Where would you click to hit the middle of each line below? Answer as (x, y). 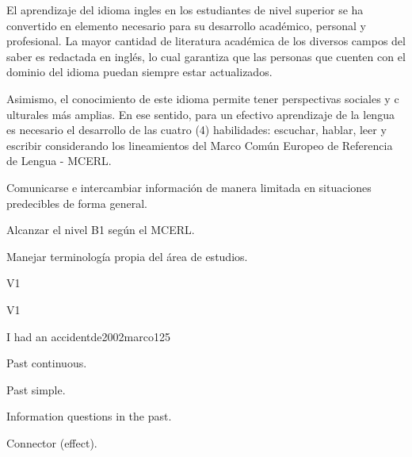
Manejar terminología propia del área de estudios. (127, 256)
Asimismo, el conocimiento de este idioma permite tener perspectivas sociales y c (203, 98)
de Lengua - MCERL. (59, 161)
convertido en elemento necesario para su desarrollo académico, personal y (186, 25)
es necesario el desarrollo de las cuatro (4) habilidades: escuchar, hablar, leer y (196, 130)
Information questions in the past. (89, 416)
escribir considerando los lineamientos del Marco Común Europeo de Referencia (200, 145)
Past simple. (36, 389)
